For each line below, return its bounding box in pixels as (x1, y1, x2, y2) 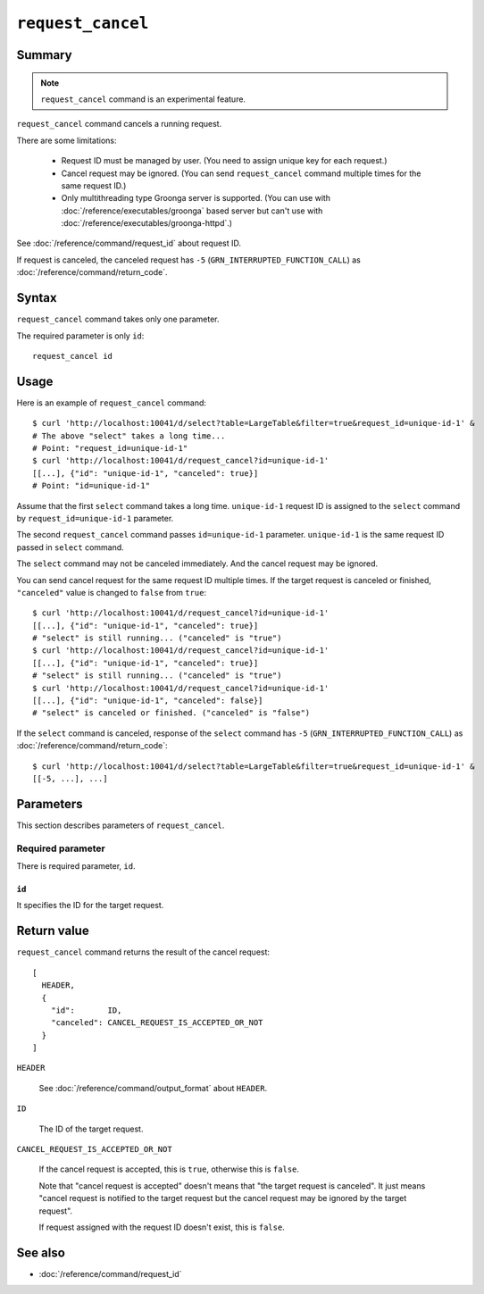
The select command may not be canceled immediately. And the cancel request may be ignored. (16, 558, 379, 569)
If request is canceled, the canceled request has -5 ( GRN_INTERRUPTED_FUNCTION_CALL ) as (16, 255, 361, 265)
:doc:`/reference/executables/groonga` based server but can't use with (61, 205, 323, 216)
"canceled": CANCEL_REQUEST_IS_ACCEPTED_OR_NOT (50, 1018, 263, 1028)
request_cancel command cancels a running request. (16, 119, 222, 129)
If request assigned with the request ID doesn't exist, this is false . (38, 1222, 285, 1232)
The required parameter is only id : (16, 330, 145, 341)
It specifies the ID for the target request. (16, 900, 164, 911)
